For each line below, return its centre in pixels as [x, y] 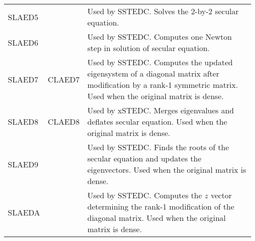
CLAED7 [64, 79]
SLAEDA [24, 212]
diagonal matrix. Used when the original [157, 218]
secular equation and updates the [144, 158]
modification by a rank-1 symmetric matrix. [163, 85]
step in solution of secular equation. [149, 48]
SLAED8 [23, 121]
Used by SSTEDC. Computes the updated [160, 62]
